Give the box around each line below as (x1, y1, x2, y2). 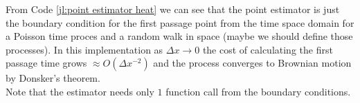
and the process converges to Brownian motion (153, 56, 352, 70)
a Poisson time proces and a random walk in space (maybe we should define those (6, 29, 353, 43)
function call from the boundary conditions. (165, 84, 351, 98)
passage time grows (6, 56, 87, 70)
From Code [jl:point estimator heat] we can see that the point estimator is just (6, 2, 340, 16)
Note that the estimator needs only (6, 84, 154, 98)
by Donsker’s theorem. (6, 71, 100, 85)
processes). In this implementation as (6, 42, 163, 56)
